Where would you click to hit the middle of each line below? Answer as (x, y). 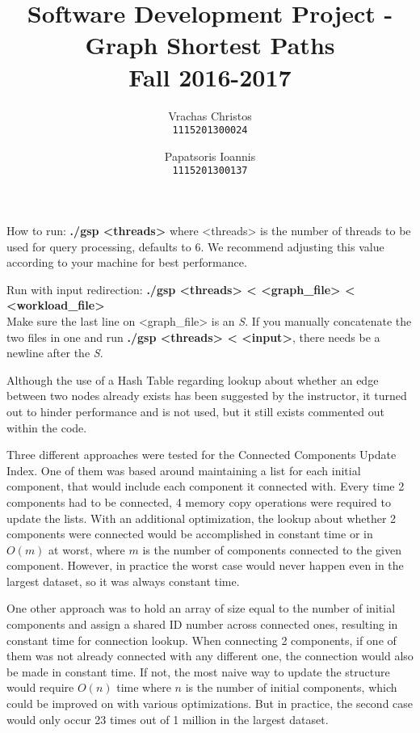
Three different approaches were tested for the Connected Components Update (202, 455)
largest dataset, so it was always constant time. (123, 581)
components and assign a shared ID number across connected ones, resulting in (202, 624)
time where (144, 687)
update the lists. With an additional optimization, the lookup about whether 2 (202, 518)
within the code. (47, 427)
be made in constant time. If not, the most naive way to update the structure (198, 671)
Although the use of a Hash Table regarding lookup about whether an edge (193, 379)
